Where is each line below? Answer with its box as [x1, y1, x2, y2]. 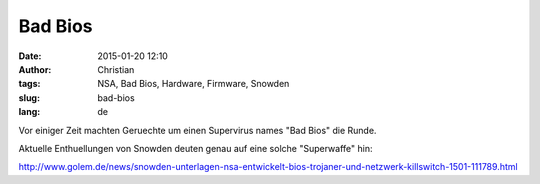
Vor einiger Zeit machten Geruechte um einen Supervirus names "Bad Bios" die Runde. [18, 124, 377, 136]
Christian [97, 63, 135, 75]
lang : [18, 106, 41, 118]
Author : [18, 63, 52, 75]
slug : [18, 91, 40, 104]
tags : [18, 78, 41, 90]
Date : [18, 50, 42, 62]
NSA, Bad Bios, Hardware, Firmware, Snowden [97, 78, 290, 90]
